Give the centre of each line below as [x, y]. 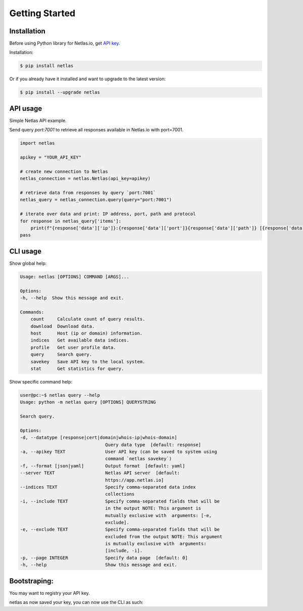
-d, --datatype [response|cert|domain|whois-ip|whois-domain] [98, 438]
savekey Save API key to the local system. [88, 362]
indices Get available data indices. [80, 340]
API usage [26, 108]
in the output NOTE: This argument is [153, 508]
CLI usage [26, 251]
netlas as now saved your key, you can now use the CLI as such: [76, 602]
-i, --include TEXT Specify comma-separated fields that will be [120, 501]
